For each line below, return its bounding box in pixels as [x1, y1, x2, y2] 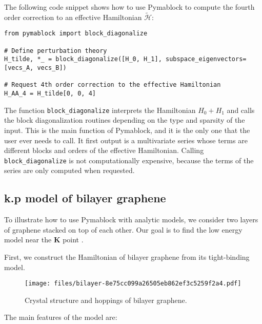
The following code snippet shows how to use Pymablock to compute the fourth [4, 2, 255, 12]
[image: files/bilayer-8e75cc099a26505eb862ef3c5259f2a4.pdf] [25, 280, 241, 288]
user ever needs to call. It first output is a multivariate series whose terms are [4, 135, 248, 145]
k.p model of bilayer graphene [4, 190, 166, 206]
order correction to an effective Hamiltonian [4, 11, 142, 22]
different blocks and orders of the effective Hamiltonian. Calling [4, 145, 204, 156]
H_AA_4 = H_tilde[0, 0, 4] [4, 90, 96, 97]
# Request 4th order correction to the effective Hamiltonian [4, 81, 221, 89]
